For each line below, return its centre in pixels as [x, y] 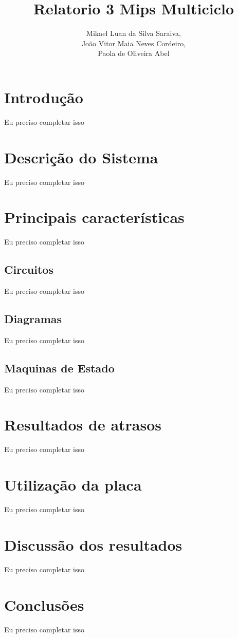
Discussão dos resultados [93, 544]
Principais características [94, 217]
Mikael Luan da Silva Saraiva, [134, 33]
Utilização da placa [73, 485]
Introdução [44, 97]
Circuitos [29, 269]
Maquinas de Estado [59, 368]
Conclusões [44, 604]
